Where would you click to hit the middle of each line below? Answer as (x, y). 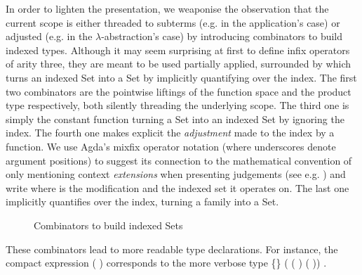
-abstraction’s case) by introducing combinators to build (222, 36)
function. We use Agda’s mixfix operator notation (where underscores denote (171, 146)
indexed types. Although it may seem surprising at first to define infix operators (178, 50)
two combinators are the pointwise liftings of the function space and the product (179, 91)
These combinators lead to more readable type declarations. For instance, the (172, 249)
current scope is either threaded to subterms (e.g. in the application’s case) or (173, 22)
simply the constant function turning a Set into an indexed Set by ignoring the (175, 119)
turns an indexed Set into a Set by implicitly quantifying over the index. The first (181, 77)
